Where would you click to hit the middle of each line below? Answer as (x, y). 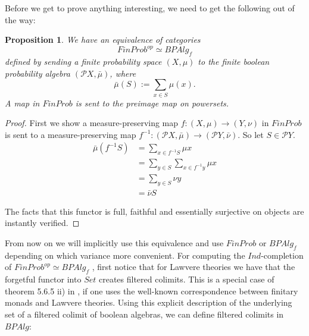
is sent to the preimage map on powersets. (152, 103)
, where (123, 73)
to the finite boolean (234, 62)
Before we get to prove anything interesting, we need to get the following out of (150, 8)
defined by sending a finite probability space (83, 62)
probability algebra (38, 73)
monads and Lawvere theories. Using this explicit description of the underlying (149, 302)
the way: (20, 19)
